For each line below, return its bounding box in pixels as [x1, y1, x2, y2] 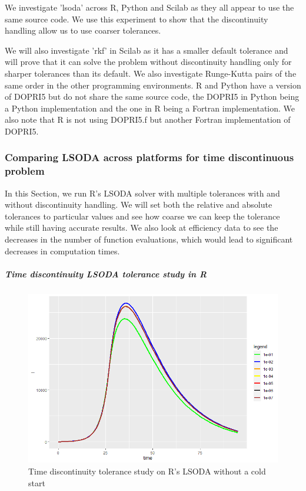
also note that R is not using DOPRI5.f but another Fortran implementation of [5, 113, 291, 126]
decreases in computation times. [5, 244, 120, 257]
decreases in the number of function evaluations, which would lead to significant [5, 233, 293, 245]
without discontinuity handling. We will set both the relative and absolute [5, 198, 272, 211]
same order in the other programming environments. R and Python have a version [5, 78, 301, 91]
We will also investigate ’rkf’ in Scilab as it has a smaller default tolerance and [5, 44, 288, 56]
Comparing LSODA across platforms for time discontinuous [5, 150, 294, 165]
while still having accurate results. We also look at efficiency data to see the [5, 221, 278, 234]
